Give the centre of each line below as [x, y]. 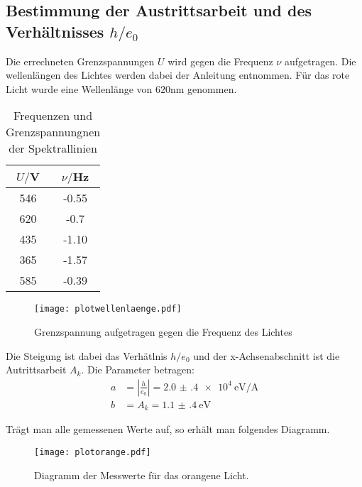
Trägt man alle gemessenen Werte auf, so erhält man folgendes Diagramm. [168, 429]
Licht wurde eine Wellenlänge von [79, 88]
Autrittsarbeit [36, 370]
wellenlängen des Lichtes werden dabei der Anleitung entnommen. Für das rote [178, 75]
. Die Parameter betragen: [138, 370]
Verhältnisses [55, 31]
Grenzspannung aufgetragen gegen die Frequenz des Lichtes [163, 332]
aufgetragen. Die [320, 61]
